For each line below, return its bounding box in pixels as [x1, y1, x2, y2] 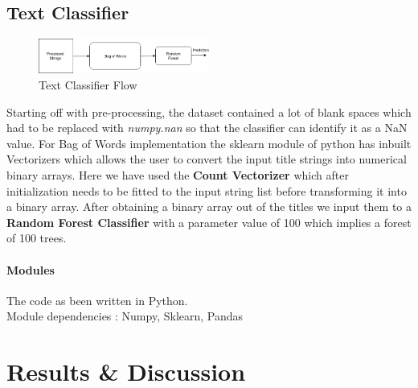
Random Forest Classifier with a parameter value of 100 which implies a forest [6, 213, 412, 230]
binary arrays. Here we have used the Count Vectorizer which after [6, 166, 349, 183]
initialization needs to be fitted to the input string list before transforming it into [6, 182, 407, 199]
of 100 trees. [6, 229, 67, 246]
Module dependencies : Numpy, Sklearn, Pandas [6, 308, 244, 324]
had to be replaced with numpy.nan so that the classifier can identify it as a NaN [6, 119, 408, 136]
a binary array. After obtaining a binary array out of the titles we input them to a [6, 198, 412, 215]
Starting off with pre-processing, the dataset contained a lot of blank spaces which [6, 103, 412, 120]
